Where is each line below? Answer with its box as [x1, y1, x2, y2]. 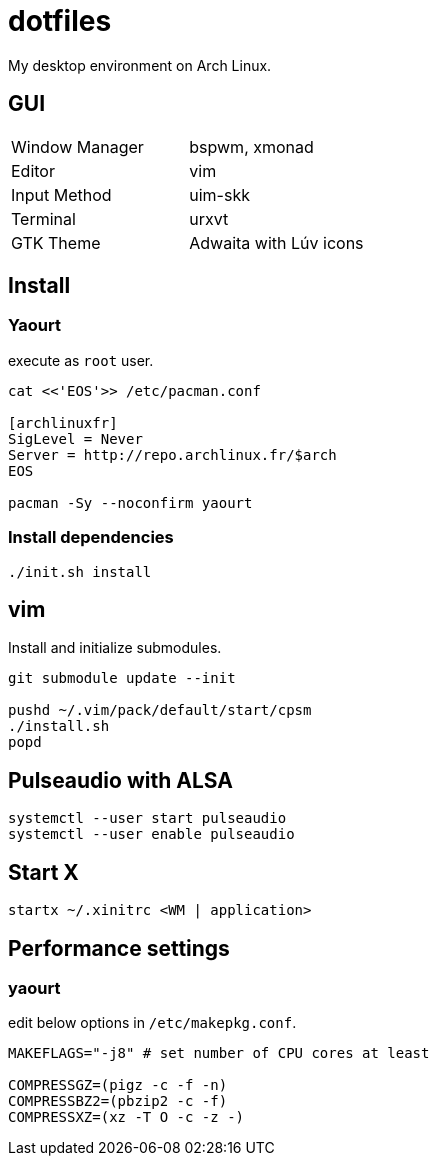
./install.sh [8, 718, 110, 735]
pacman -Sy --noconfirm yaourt [8, 494, 253, 511]
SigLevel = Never [8, 430, 143, 447]
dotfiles [8, 4, 112, 38]
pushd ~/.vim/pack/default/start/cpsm [8, 702, 312, 719]
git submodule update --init [8, 670, 236, 687]
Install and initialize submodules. [8, 639, 222, 657]
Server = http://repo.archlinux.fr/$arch [8, 446, 337, 463]
